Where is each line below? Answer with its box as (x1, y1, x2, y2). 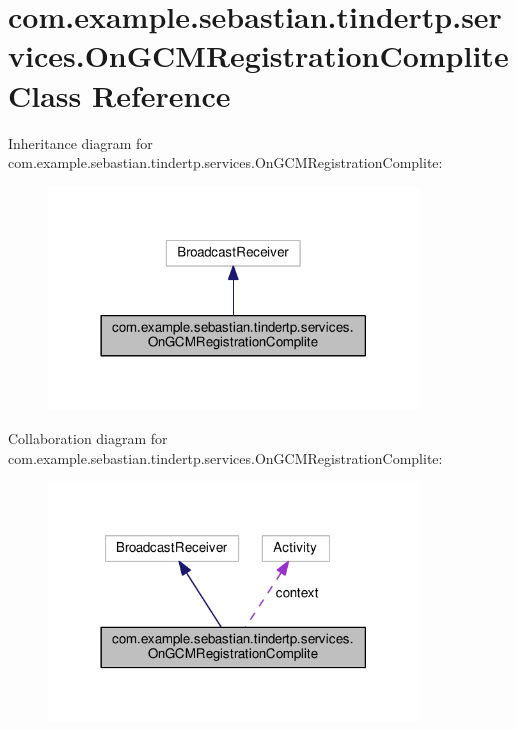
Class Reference (8, 74, 231, 115)
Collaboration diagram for (8, 427, 168, 448)
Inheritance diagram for (8, 132, 153, 153)
